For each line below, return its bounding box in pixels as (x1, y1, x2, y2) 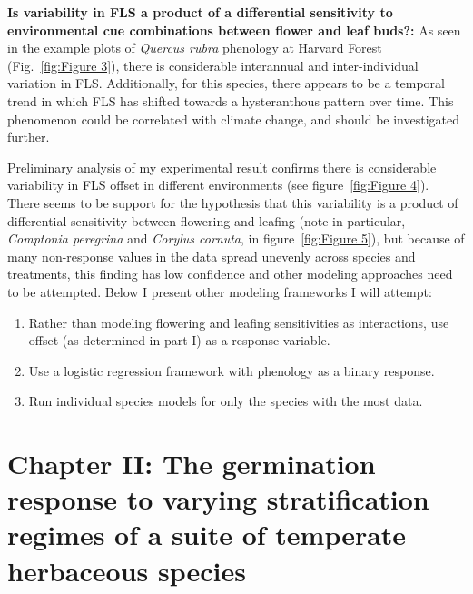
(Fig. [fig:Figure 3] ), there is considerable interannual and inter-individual (7, 55, 419, 74)
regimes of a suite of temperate (7, 516, 407, 553)
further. (7, 127, 50, 146)
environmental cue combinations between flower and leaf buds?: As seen (7, 20, 461, 39)
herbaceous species (7, 551, 246, 589)
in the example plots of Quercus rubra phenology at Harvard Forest (7, 38, 382, 57)
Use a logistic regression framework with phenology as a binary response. (28, 361, 435, 380)
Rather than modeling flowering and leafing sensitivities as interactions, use (28, 312, 449, 332)
